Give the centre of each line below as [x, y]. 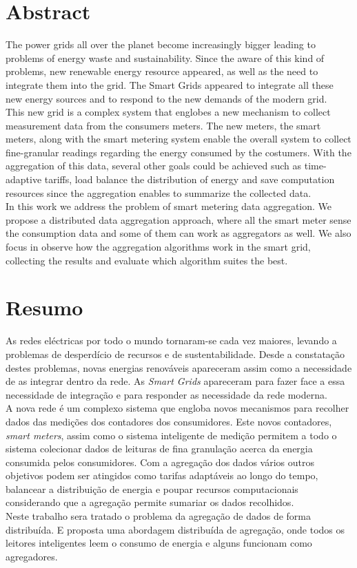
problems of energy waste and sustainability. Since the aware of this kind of [165, 57]
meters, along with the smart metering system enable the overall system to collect [178, 139]
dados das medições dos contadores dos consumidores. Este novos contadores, [169, 421]
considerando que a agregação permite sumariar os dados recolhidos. [150, 502]
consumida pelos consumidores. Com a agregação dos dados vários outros [160, 462]
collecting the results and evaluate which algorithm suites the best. [147, 260]
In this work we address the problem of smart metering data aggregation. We [169, 206]
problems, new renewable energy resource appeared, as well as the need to [162, 71]
